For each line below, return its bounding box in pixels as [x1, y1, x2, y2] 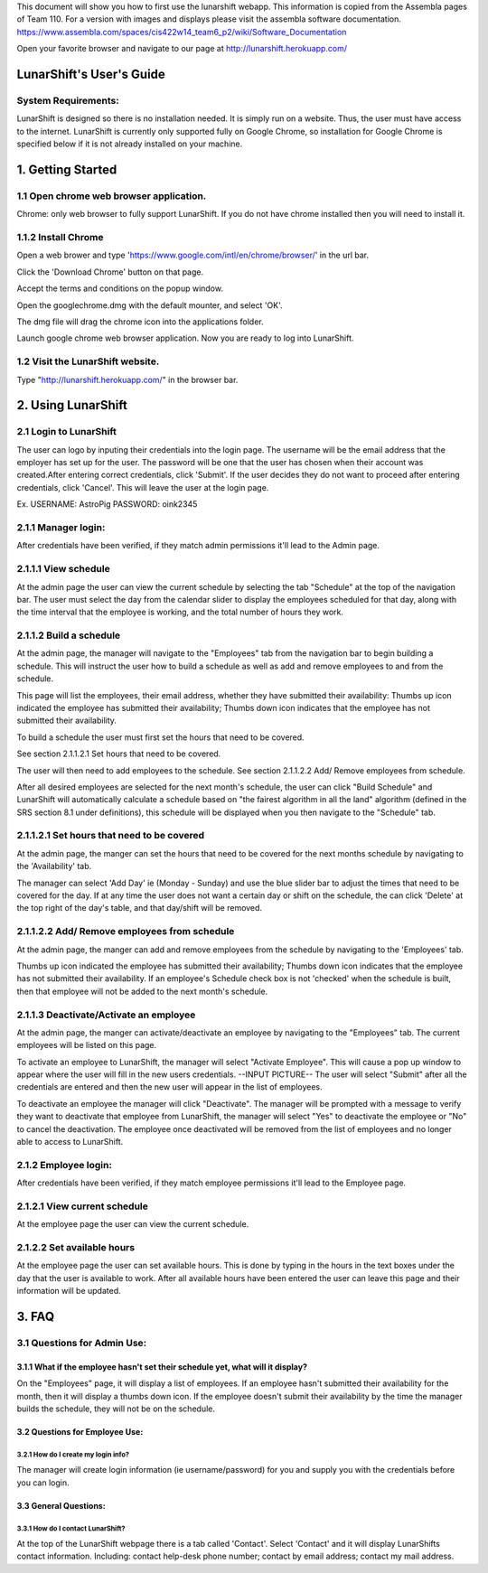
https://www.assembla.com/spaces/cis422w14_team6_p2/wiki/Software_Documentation [16, 26, 347, 37]
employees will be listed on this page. [16, 1040, 157, 1051]
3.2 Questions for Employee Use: [16, 1426, 144, 1437]
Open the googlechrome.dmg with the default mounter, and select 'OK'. [16, 299, 284, 311]
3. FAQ [16, 1309, 54, 1325]
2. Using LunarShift [16, 398, 128, 413]
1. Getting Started [16, 162, 117, 177]
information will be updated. [16, 1286, 121, 1297]
